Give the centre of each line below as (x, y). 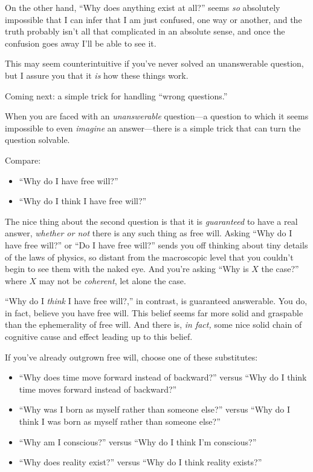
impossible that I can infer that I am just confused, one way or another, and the (153, 19)
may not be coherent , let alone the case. (112, 280)
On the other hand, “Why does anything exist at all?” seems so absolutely (143, 7)
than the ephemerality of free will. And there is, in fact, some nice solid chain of (153, 324)
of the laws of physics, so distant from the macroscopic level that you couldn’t (149, 257)
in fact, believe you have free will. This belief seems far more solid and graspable (154, 312)
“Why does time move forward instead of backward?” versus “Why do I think (163, 377)
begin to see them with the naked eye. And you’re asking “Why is (127, 269)
